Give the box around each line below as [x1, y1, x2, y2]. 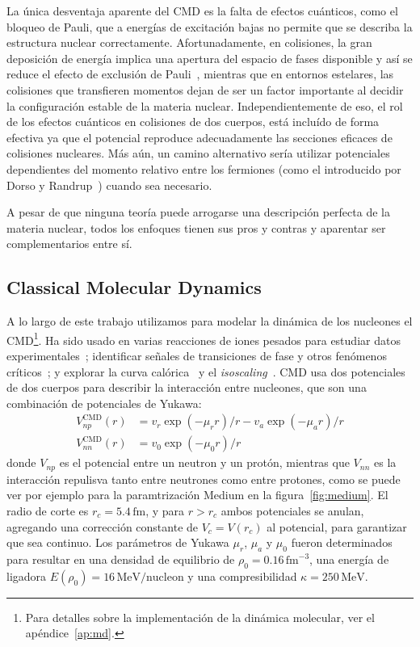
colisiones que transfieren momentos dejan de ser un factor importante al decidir [6, 81, 404, 98]
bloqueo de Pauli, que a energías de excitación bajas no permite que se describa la [6, 18, 413, 35]
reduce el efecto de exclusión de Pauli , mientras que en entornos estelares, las [6, 65, 394, 82]
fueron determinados [291, 534, 393, 551]
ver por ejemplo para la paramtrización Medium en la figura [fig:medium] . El [6, 486, 388, 503]
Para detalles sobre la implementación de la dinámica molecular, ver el [25, 608, 375, 625]
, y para [145, 502, 185, 519]
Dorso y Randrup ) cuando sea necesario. [6, 176, 212, 193]
